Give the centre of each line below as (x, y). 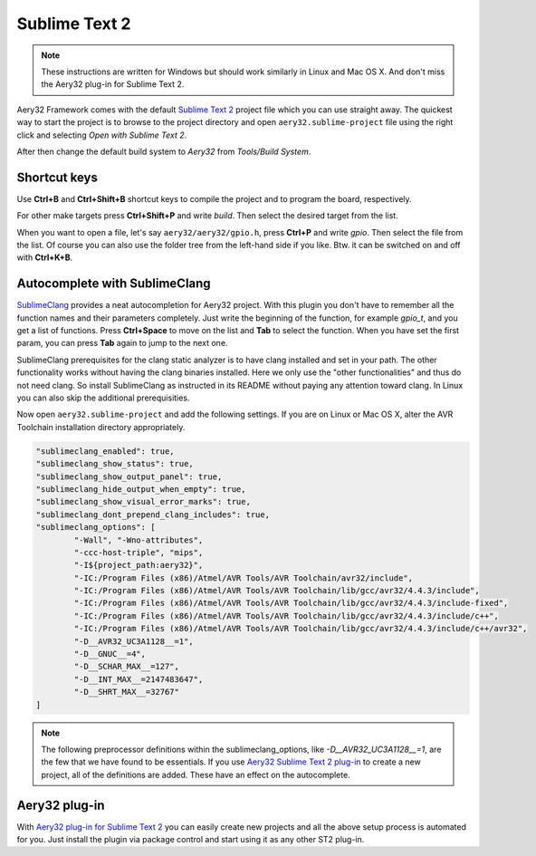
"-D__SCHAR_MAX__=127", (127, 667)
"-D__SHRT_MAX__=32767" (127, 692)
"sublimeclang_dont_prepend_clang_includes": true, (153, 515)
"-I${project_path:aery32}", (139, 565)
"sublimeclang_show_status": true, (115, 464)
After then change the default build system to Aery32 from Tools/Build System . (164, 151)
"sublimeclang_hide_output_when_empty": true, (141, 489)
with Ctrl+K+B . (45, 257)
